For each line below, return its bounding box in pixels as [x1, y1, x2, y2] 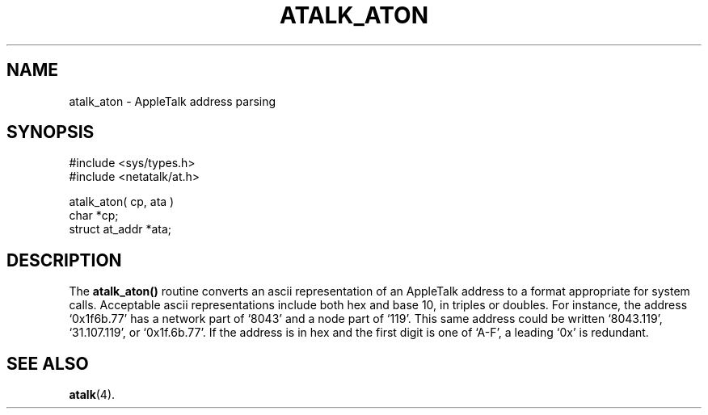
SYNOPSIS [6, 122, 95, 143]
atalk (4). [69, 388, 116, 402]
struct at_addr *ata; [69, 222, 172, 237]
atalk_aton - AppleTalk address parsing [69, 94, 276, 108]
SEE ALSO [6, 353, 89, 374]
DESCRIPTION [6, 249, 122, 270]
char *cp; [69, 208, 119, 223]
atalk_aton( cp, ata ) [69, 195, 175, 209]
